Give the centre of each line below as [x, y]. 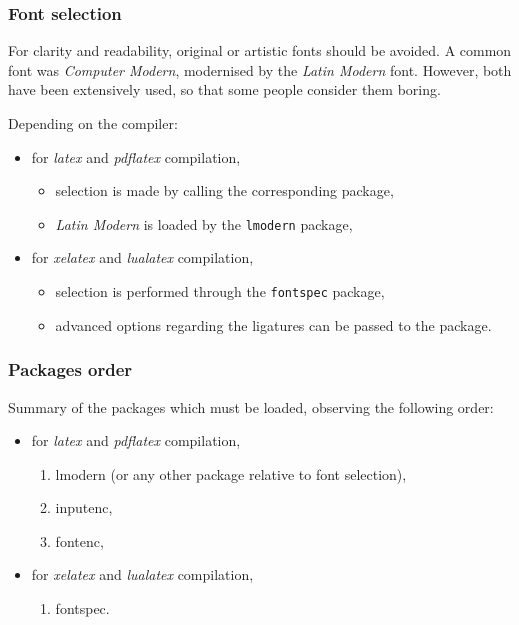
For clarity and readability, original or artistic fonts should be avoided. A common [260, 50]
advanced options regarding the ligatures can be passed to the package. [273, 324]
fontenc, [79, 540]
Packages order [70, 369]
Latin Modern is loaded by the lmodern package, [204, 223]
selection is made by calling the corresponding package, [224, 190]
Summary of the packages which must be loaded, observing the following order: [251, 406]
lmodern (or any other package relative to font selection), [231, 473]
